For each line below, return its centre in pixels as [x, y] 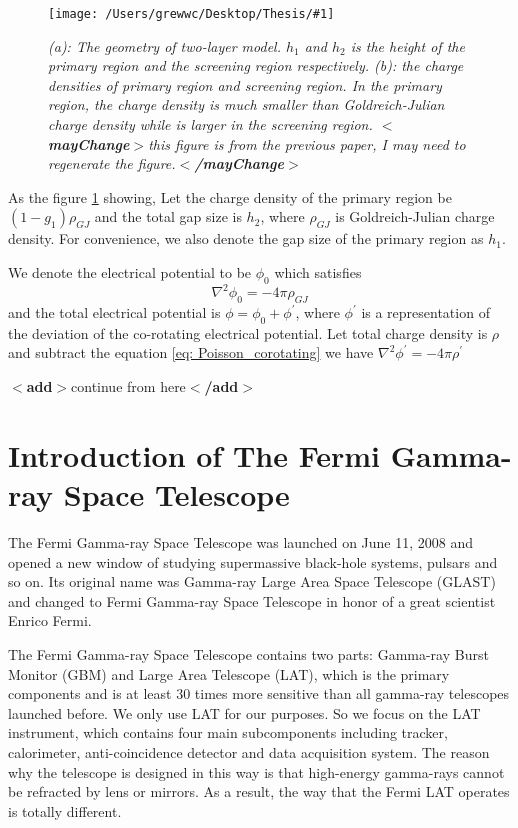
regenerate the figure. [112, 163]
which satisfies [318, 272]
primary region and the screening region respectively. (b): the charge [256, 65]
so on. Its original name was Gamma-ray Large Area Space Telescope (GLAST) [252, 581]
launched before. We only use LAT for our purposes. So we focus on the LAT [244, 712]
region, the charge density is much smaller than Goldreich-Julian [246, 104]
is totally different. [65, 810]
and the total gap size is [168, 216]
